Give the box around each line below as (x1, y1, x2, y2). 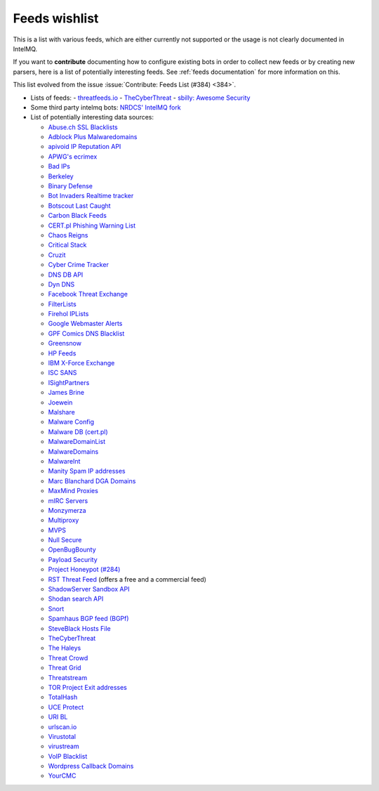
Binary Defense (48, 182, 93, 190)
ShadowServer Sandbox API (48, 585, 130, 594)
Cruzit (48, 250, 66, 259)
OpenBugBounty (48, 545, 96, 554)
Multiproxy (48, 516, 79, 525)
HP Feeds (48, 348, 77, 358)
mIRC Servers (48, 496, 88, 505)
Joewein (48, 398, 73, 407)
